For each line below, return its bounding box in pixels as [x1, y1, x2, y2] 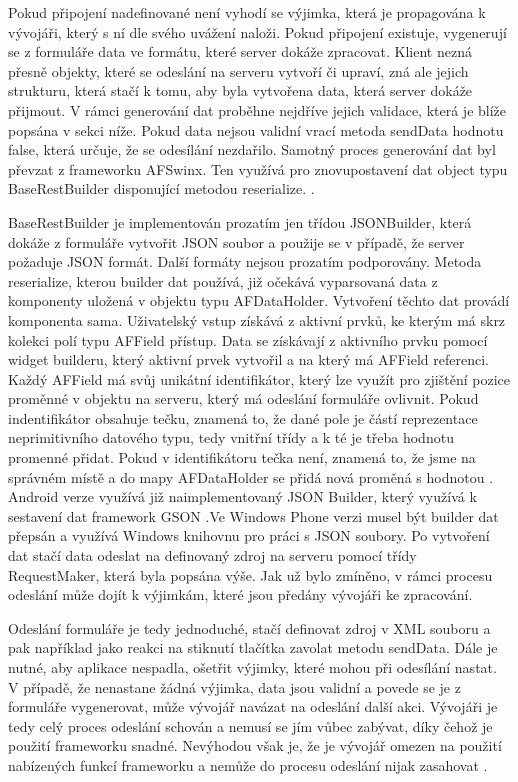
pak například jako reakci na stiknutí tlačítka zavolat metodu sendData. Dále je [8, 637, 498, 658]
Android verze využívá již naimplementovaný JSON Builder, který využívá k [8, 486, 477, 507]
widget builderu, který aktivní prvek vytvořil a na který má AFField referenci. [8, 349, 489, 370]
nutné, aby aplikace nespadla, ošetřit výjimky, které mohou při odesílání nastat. [8, 657, 497, 677]
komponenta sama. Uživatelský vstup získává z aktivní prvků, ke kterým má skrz [8, 309, 506, 330]
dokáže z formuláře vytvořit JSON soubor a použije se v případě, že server [8, 231, 465, 252]
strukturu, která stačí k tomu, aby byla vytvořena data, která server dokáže [8, 80, 473, 101]
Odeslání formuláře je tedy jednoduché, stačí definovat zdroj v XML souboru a [8, 617, 491, 638]
